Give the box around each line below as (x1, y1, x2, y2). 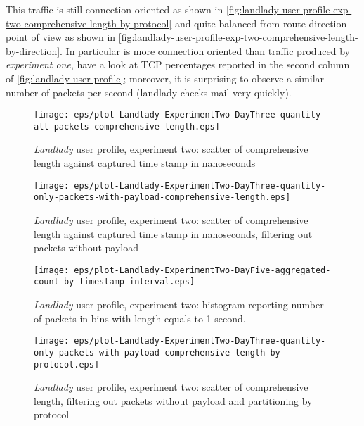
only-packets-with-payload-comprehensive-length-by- (34, 347, 285, 358)
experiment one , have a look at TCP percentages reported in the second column (6, 57, 350, 72)
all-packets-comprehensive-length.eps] (34, 121, 220, 132)
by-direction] (6, 43, 60, 58)
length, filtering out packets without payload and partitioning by (34, 393, 313, 408)
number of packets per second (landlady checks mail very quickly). (6, 84, 292, 99)
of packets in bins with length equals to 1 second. (34, 311, 246, 325)
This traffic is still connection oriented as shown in (6, 2, 223, 16)
